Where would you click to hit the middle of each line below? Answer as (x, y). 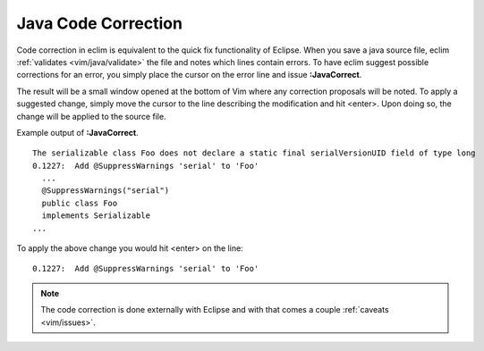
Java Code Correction (100, 23)
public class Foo (80, 203)
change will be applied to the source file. (91, 116)
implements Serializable (96, 216)
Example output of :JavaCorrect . (77, 132)
